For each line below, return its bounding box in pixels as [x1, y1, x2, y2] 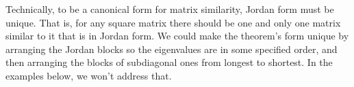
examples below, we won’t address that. [5, 68, 172, 82]
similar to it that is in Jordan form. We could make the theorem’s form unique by [5, 29, 349, 43]
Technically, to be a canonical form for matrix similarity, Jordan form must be [5, 2, 334, 16]
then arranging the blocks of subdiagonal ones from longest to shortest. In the [5, 55, 333, 69]
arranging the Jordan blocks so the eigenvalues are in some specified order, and [5, 41, 338, 56]
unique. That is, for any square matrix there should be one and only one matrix [5, 15, 341, 29]
